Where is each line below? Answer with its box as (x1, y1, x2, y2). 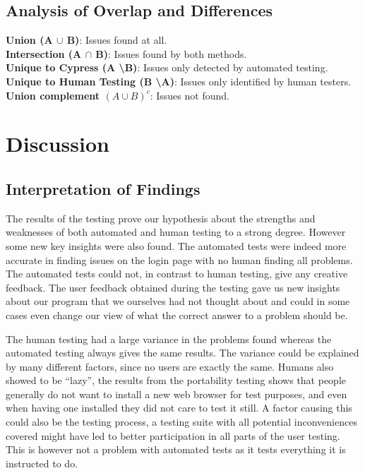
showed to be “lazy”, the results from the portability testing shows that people (6, 373, 347, 388)
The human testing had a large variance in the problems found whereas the (6, 331, 332, 346)
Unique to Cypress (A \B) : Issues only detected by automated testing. (6, 60, 328, 75)
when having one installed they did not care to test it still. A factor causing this (6, 400, 352, 415)
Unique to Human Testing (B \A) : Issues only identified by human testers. (6, 73, 352, 88)
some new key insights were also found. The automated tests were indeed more (6, 238, 347, 253)
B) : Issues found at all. (66, 32, 167, 47)
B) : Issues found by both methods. (95, 46, 247, 61)
